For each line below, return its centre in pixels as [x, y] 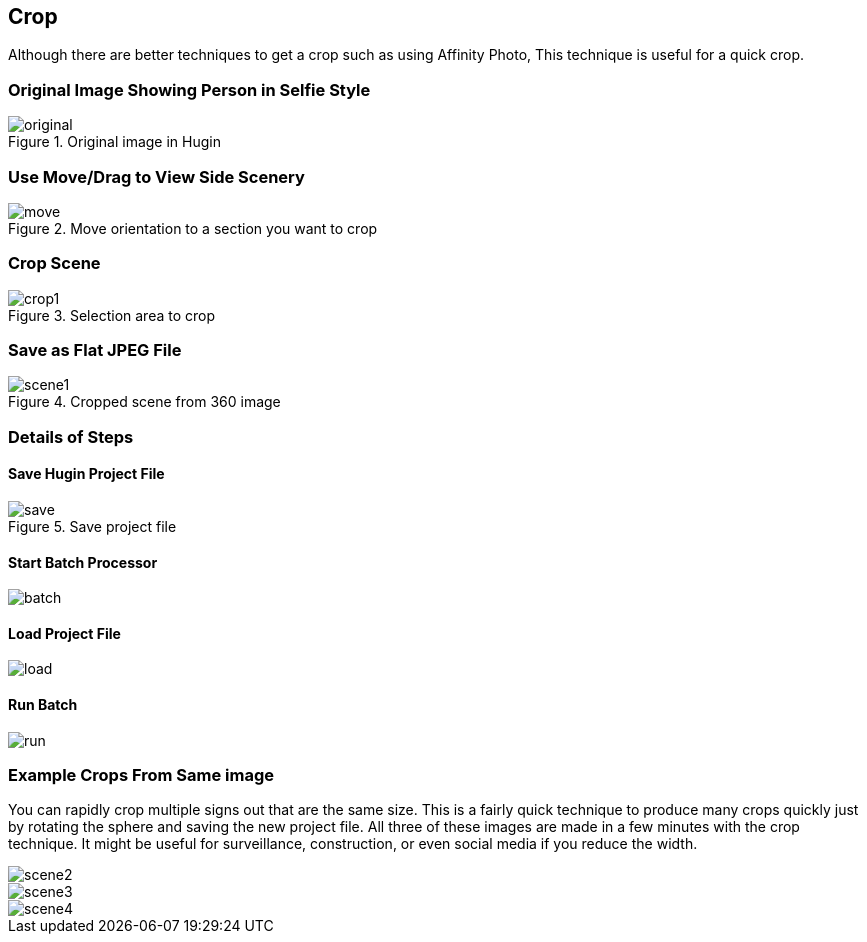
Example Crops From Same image [141, 775]
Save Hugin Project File [86, 474]
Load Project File [64, 633]
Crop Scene [54, 263]
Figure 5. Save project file [92, 527]
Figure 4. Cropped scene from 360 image [144, 402]
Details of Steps [71, 436]
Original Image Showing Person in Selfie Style [189, 89]
